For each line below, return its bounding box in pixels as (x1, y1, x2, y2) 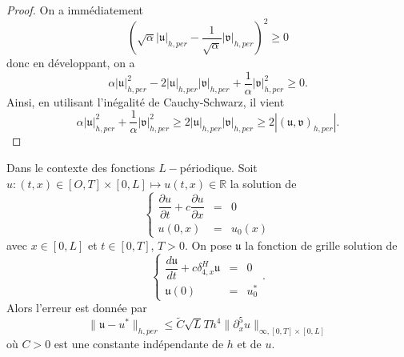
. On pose (184, 236, 232, 253)
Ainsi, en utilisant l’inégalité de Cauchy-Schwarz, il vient (6, 93, 285, 110)
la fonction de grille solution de (245, 236, 398, 253)
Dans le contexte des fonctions (6, 159, 155, 175)
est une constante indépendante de (54, 335, 224, 352)
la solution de (230, 174, 297, 191)
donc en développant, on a (6, 54, 135, 71)
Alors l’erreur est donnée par (6, 299, 147, 316)
